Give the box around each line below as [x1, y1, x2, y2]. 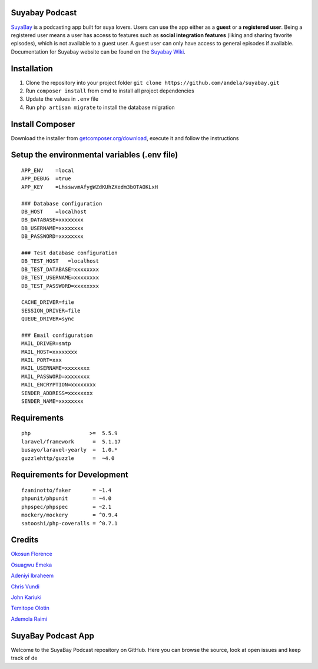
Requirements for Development [11, 470, 129, 480]
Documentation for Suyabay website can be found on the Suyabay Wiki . [11, 48, 185, 55]
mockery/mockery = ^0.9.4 [21, 512, 118, 518]
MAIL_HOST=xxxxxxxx [21, 348, 78, 355]
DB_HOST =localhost [21, 208, 87, 215]
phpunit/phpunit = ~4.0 [21, 495, 112, 502]
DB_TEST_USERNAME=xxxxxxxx [21, 274, 100, 281]
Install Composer [11, 119, 75, 129]
